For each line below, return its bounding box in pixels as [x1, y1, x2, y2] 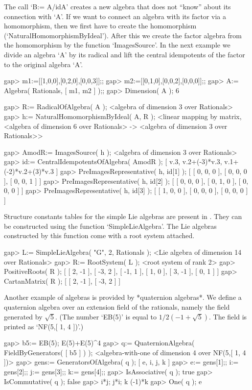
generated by [4, 311, 43, 321]
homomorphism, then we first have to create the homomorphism [4, 21, 197, 31]
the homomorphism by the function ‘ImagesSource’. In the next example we [4, 40, 230, 50]
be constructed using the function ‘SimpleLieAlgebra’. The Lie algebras [4, 220, 217, 231]
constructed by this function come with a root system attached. [4, 230, 195, 241]
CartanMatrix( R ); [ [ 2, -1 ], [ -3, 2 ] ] [4, 275, 121, 286]
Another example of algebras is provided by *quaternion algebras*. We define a [4, 292, 242, 302]
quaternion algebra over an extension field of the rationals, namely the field [4, 302, 230, 312]
